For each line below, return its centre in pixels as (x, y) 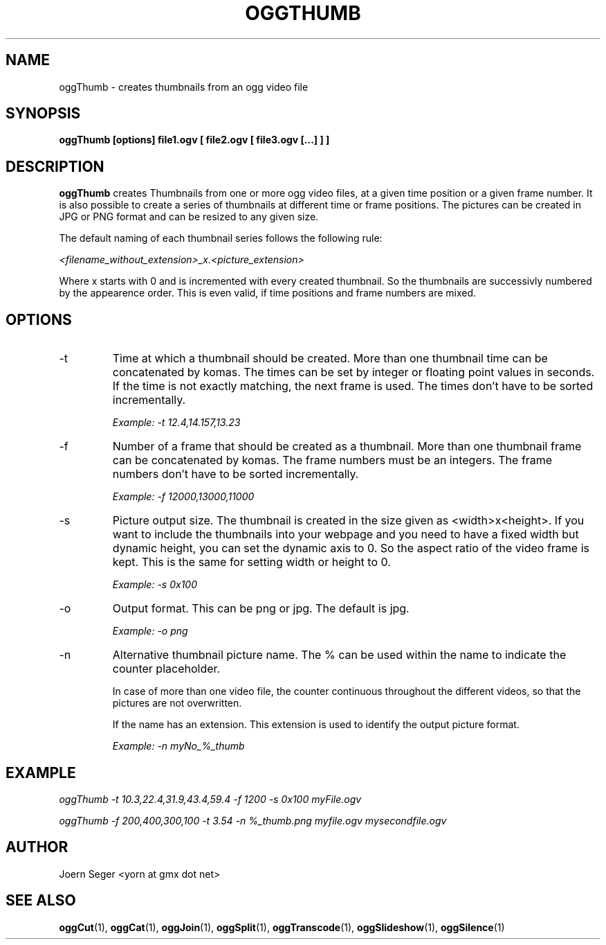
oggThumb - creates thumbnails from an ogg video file (184, 87)
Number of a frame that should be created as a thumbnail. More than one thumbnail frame (347, 447)
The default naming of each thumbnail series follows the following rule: (221, 238)
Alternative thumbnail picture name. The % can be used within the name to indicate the (339, 655)
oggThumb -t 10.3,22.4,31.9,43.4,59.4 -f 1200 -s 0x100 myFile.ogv (210, 799)
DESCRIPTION (55, 166)
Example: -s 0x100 (155, 585)
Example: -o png (150, 631)
